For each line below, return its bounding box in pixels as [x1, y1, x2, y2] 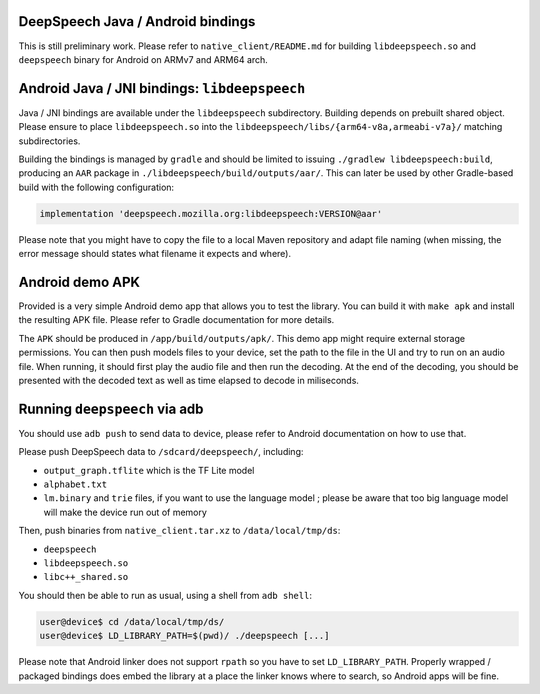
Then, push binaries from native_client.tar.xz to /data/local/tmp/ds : [18, 525, 341, 537]
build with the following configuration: [18, 181, 175, 193]
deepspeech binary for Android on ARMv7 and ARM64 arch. [18, 53, 269, 65]
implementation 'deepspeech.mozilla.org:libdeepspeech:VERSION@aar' [39, 208, 383, 219]
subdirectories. [18, 135, 81, 147]
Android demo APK [18, 273, 140, 290]
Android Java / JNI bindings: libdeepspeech [18, 80, 306, 97]
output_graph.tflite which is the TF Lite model [43, 464, 255, 476]
